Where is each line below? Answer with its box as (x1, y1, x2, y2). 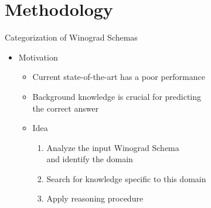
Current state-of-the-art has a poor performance (32, 71, 205, 83)
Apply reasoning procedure (46, 192, 144, 204)
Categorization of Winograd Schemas (5, 31, 138, 43)
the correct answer (32, 102, 99, 114)
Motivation (18, 51, 58, 63)
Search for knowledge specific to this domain (46, 172, 206, 184)
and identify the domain (46, 153, 133, 165)
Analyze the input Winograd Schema (46, 141, 179, 153)
